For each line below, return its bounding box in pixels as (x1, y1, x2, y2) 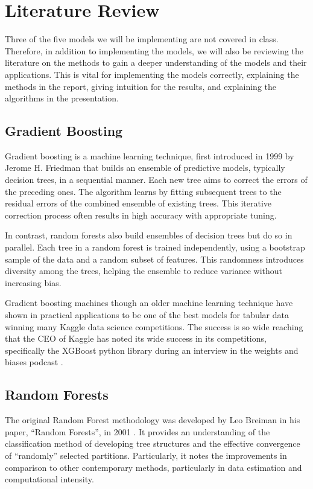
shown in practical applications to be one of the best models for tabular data (5, 308, 289, 321)
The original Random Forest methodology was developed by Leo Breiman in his (5, 414, 300, 426)
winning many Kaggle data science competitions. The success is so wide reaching (5, 320, 303, 333)
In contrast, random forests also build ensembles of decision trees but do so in (5, 229, 292, 241)
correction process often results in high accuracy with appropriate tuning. (5, 208, 277, 221)
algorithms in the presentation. (5, 92, 119, 104)
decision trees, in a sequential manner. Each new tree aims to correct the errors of (5, 173, 308, 186)
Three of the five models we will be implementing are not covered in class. (5, 33, 279, 45)
